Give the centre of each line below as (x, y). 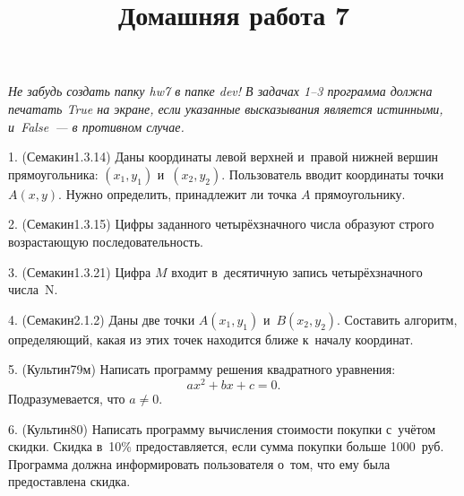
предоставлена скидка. (69, 481)
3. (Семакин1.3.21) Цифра (80, 271)
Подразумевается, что (67, 398)
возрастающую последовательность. (106, 241)
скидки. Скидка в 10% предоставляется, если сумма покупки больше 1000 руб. (226, 446)
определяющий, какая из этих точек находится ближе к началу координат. (211, 339)
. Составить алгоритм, (397, 319)
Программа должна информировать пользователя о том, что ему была (199, 463)
